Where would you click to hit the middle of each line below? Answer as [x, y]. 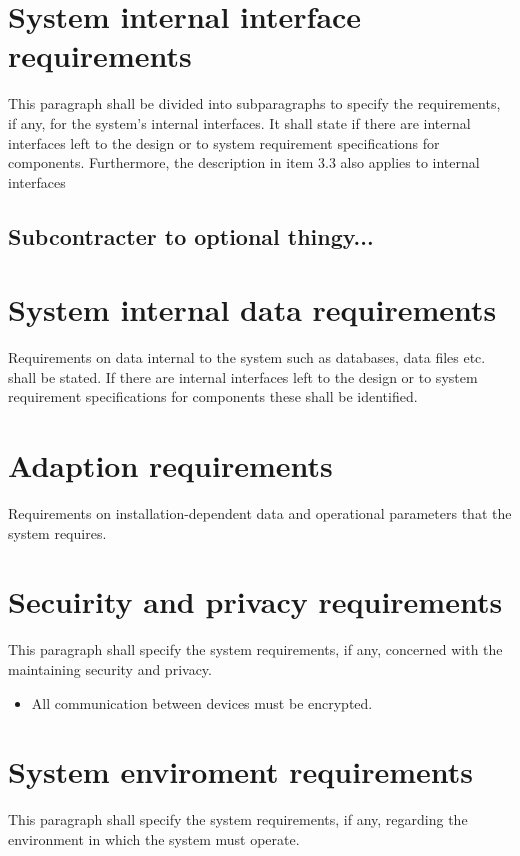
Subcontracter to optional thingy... [191, 235]
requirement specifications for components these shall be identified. [213, 396]
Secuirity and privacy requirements [255, 601]
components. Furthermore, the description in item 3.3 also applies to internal [244, 162]
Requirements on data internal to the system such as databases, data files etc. [247, 357]
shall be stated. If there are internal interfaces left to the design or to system [243, 376]
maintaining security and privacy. [110, 669]
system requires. [57, 532]
